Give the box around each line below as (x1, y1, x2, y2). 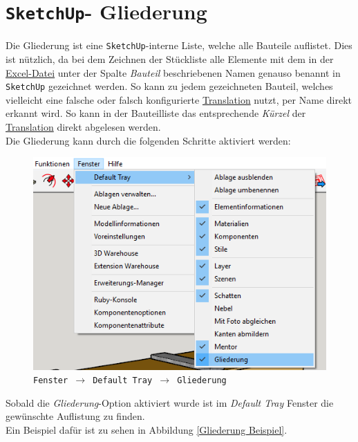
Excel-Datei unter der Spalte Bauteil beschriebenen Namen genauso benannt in (6, 65, 341, 80)
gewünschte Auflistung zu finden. (6, 409, 145, 423)
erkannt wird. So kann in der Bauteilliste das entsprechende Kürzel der (6, 106, 306, 120)
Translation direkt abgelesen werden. (6, 119, 161, 133)
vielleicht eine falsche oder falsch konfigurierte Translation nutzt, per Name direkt (6, 92, 352, 107)
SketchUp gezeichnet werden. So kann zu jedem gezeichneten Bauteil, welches (6, 79, 333, 93)
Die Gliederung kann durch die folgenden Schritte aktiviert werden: (6, 133, 291, 147)
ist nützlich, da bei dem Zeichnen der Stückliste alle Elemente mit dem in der (6, 51, 334, 66)
